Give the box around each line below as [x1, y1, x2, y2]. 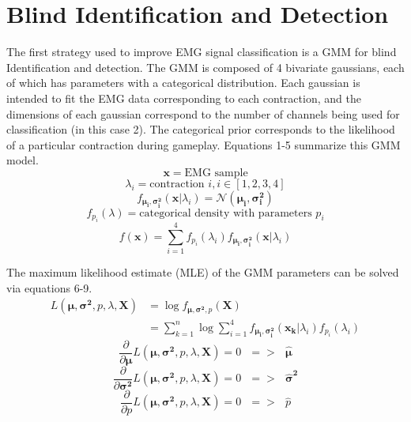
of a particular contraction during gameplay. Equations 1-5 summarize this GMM [6, 136, 401, 153]
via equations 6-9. [6, 279, 92, 296]
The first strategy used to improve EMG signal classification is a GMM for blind [6, 43, 397, 60]
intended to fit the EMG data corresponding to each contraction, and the [6, 89, 361, 106]
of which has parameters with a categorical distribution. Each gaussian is [6, 74, 360, 91]
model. [6, 152, 39, 168]
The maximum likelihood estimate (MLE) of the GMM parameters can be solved [6, 264, 399, 281]
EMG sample [184, 167, 248, 179]
